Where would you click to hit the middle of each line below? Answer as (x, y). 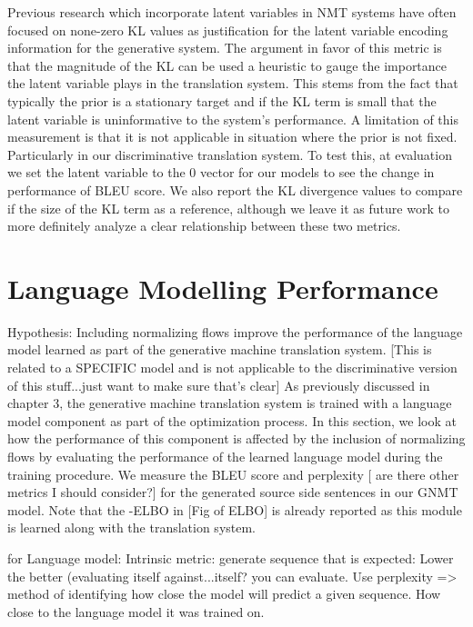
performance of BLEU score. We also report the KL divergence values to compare (235, 189)
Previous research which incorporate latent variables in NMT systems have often (232, 12)
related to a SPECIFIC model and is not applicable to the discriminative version (232, 368)
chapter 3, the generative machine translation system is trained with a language (230, 403)
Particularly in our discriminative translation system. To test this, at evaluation (230, 154)
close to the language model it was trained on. (136, 611)
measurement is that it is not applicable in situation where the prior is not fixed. (232, 137)
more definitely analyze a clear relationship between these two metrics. (204, 226)
